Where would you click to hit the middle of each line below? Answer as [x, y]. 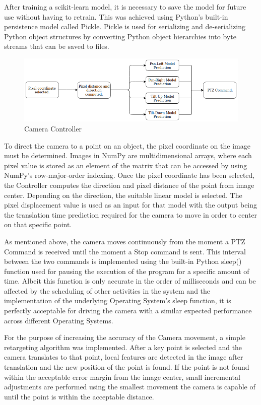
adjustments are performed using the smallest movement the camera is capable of [130, 387]
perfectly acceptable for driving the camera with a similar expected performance [128, 311]
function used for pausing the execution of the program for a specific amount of [127, 271]
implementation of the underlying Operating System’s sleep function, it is [118, 300]
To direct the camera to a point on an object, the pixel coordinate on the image [127, 145]
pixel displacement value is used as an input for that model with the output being [131, 205]
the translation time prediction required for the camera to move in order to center [131, 214]
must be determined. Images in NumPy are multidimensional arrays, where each [128, 155]
